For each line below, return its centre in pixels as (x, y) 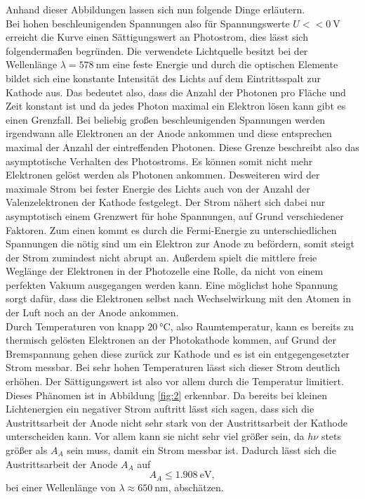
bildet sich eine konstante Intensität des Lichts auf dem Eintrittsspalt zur (163, 78)
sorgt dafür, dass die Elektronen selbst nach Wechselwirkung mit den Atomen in (178, 298)
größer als (27, 450)
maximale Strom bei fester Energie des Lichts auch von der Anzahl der (158, 188)
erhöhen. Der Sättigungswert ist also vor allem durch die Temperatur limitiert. (175, 381)
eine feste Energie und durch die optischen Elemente (225, 64)
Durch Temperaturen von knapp (75, 326)
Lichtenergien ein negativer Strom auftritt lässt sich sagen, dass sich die (160, 409)
